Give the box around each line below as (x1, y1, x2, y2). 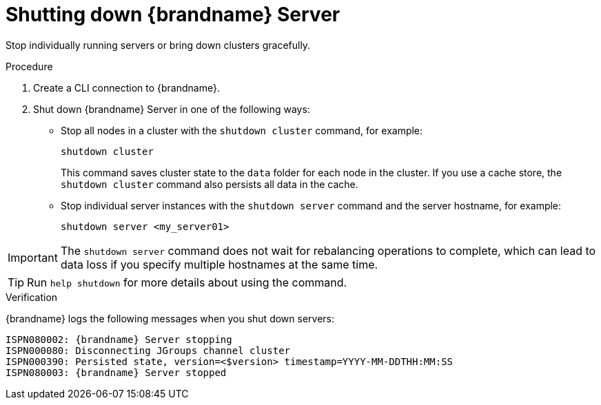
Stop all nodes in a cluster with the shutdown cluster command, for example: (61, 124, 423, 136)
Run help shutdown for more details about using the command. (27, 275, 347, 289)
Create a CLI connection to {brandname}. (33, 81, 220, 94)
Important (8, 250, 58, 264)
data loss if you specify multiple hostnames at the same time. (60, 257, 378, 271)
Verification (6, 291, 58, 303)
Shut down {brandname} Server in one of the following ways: (33, 103, 310, 115)
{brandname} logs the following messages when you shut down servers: (6, 312, 334, 324)
